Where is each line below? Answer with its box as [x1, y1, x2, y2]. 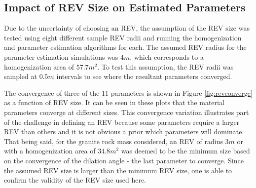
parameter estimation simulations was [4, 51, 118, 62]
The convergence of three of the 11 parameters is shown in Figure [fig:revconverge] [4, 87, 253, 98]
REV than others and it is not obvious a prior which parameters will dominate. [4, 126, 244, 137]
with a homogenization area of [4, 146, 96, 156]
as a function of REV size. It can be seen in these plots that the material [4, 97, 224, 108]
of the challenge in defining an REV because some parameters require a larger [4, 116, 240, 127]
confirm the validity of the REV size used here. [4, 175, 146, 185]
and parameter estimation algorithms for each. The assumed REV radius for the [4, 42, 247, 52]
